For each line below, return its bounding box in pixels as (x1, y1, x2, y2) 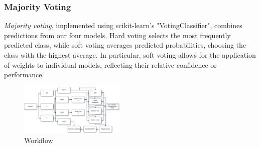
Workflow (24, 135, 53, 145)
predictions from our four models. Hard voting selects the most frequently (4, 30, 231, 40)
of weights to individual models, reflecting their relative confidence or (4, 59, 217, 70)
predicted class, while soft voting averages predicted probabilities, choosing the (4, 40, 246, 50)
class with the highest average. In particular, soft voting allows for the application (4, 50, 256, 60)
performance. (4, 69, 44, 80)
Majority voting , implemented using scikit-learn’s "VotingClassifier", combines (4, 20, 242, 31)
